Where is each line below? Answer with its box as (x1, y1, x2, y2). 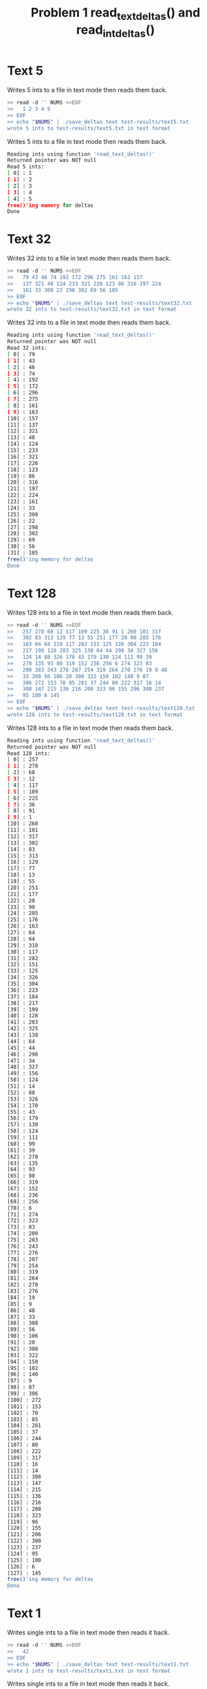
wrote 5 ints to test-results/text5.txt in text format (7, 125, 171, 132)
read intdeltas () (76, 22, 155, 40)
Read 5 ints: (7, 163, 45, 170)
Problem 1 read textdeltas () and (30, 5, 201, 23)
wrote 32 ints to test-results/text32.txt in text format (7, 306, 177, 313)
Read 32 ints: (7, 344, 48, 352)
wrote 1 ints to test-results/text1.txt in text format (7, 1667, 171, 1675)
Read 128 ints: (7, 749, 51, 757)
